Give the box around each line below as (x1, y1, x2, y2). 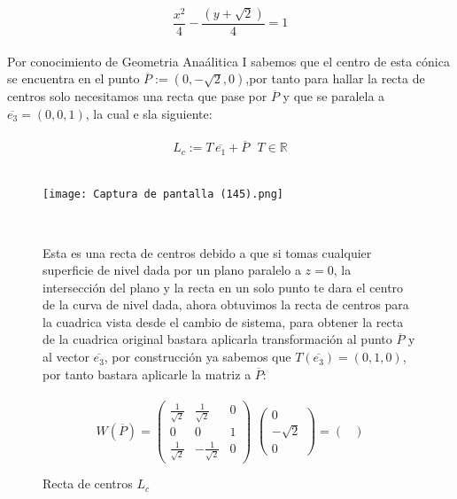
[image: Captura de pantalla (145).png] (43, 188, 284, 201)
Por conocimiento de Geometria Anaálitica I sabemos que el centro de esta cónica (7, 51, 450, 70)
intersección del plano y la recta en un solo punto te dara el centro (43, 277, 404, 296)
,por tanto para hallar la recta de (245, 69, 425, 88)
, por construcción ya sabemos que (104, 347, 291, 366)
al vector (43, 347, 89, 366)
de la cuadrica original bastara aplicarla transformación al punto (43, 330, 392, 348)
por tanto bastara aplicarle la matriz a (43, 364, 252, 383)
